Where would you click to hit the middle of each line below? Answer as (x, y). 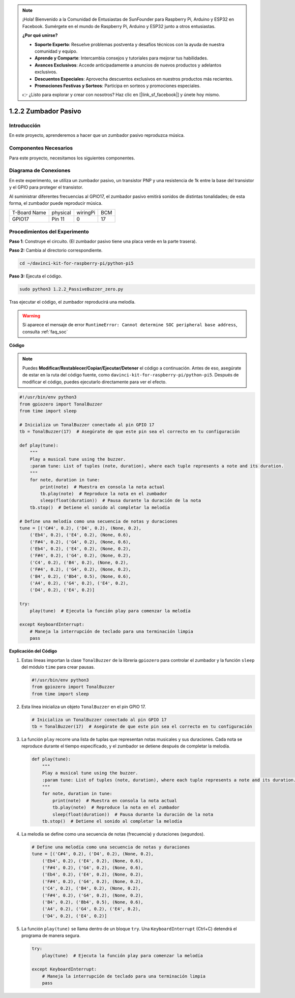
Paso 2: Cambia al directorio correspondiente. (56, 250)
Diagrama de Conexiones (40, 171)
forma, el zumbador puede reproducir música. (56, 203)
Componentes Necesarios (41, 148)
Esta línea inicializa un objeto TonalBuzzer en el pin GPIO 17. (84, 707)
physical (61, 213)
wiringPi (86, 213)
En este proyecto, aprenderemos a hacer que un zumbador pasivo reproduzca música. (97, 135)
